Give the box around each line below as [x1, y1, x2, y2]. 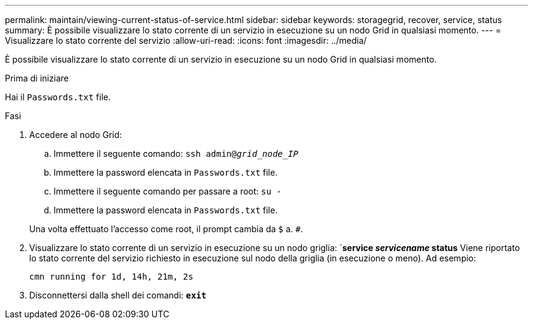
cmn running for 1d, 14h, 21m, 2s [29, 272, 193, 281]
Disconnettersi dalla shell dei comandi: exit [29, 290, 207, 300]
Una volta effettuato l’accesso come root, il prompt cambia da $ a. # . [29, 224, 304, 234]
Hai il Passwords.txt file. [5, 92, 111, 102]
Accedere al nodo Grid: [29, 129, 122, 140]
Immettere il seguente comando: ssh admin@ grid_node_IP [54, 148, 299, 159]
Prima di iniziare [5, 73, 69, 83]
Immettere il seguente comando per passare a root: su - [54, 186, 282, 196]
